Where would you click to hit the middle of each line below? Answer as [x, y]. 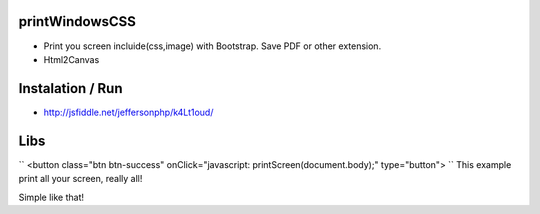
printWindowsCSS [77, 21]
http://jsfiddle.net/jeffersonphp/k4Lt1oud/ [128, 112]
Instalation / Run [70, 88]
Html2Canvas [71, 59]
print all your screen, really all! [80, 179]
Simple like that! [51, 197]
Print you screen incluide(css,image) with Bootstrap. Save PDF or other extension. [212, 46]
